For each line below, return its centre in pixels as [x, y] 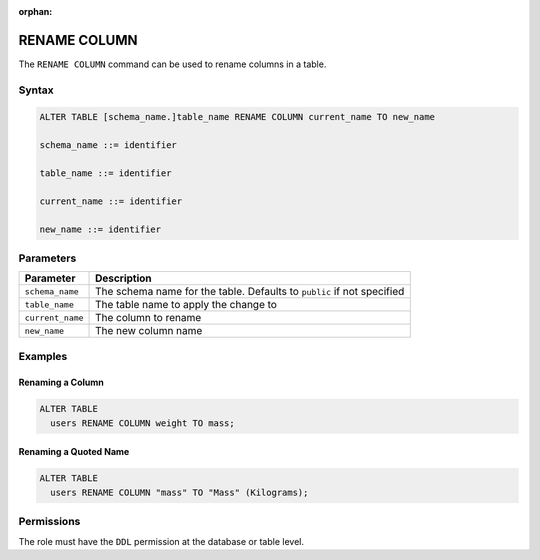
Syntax [36, 90]
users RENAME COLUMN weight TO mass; [142, 423]
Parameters [47, 258]
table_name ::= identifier [105, 173]
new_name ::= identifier [100, 229]
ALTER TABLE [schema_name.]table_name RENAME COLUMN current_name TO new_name [237, 117]
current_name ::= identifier [111, 201]
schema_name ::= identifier [108, 145]
